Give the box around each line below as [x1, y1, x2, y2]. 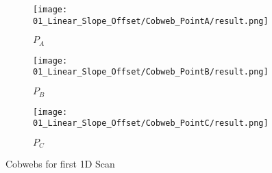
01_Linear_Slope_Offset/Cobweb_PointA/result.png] [33, 16, 269, 26]
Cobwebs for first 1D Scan [5, 157, 115, 171]
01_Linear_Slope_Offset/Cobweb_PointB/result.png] [33, 67, 269, 77]
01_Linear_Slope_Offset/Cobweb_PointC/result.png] [33, 118, 269, 129]
